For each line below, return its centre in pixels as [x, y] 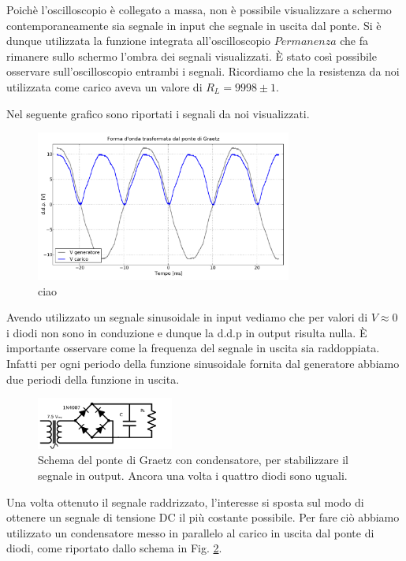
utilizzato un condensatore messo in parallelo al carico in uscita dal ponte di [190, 532]
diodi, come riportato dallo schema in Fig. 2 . [114, 548]
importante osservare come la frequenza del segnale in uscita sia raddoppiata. [193, 348]
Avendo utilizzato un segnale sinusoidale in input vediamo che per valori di [187, 317]
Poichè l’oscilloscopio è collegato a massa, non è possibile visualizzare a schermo [199, 9]
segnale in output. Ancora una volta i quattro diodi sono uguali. [193, 476]
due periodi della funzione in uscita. [93, 379]
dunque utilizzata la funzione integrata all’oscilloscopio [139, 41]
